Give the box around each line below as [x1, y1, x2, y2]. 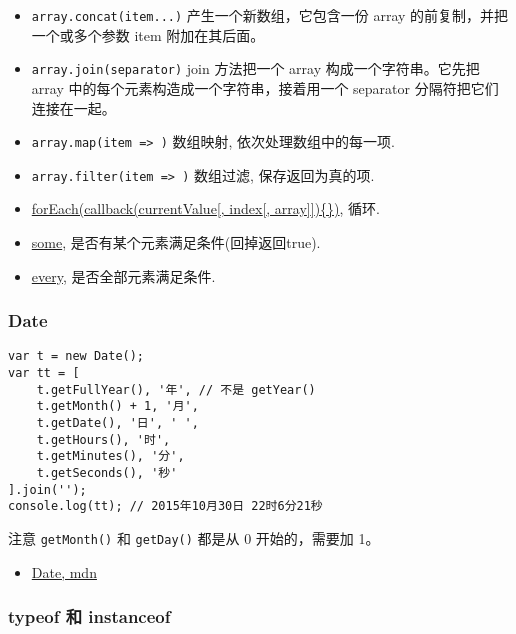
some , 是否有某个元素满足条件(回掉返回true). [31, 232, 321, 252]
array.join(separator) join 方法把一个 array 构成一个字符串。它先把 [31, 58, 480, 79]
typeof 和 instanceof [8, 604, 171, 629]
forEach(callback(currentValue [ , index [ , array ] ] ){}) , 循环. [31, 198, 381, 219]
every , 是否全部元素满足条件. [31, 265, 216, 286]
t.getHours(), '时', [36, 432, 171, 447]
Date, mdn [31, 561, 97, 582]
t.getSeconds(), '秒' [36, 466, 178, 480]
